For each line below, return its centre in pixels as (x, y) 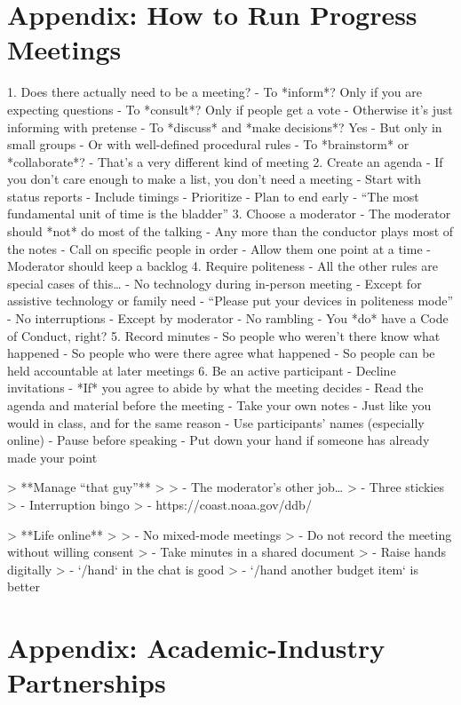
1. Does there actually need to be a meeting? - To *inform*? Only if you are (215, 92)
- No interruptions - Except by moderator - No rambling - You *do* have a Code (228, 318)
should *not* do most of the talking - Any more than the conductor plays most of (230, 231)
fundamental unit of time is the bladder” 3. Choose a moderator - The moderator (229, 214)
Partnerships (87, 682)
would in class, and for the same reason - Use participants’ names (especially (216, 422)
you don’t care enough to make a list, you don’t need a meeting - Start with (215, 179)
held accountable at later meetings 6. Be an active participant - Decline (202, 370)
